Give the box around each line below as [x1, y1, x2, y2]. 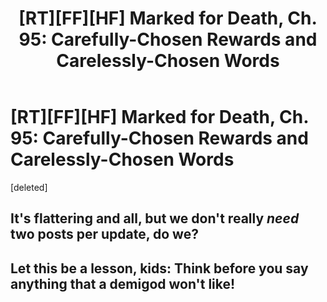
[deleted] [10, 181, 48, 193]
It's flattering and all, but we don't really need [10, 210, 300, 227]
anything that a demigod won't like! [10, 275, 236, 292]
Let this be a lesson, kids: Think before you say [10, 260, 309, 277]
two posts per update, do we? [10, 226, 199, 243]
